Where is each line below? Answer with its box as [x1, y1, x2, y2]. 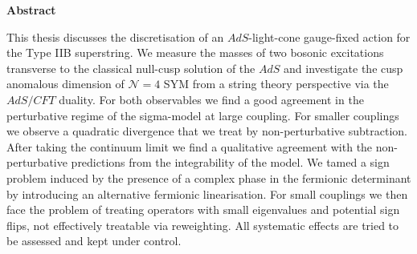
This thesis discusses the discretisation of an [6, 28, 224, 45]
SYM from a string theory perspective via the [163, 75, 389, 92]
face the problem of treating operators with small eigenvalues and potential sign [6, 201, 400, 218]
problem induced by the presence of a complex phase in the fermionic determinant [6, 169, 411, 186]
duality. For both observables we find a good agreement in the [59, 91, 364, 107]
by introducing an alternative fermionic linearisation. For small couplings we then [6, 185, 408, 202]
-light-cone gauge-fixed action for [248, 28, 411, 45]
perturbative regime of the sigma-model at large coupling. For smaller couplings [6, 107, 399, 123]
